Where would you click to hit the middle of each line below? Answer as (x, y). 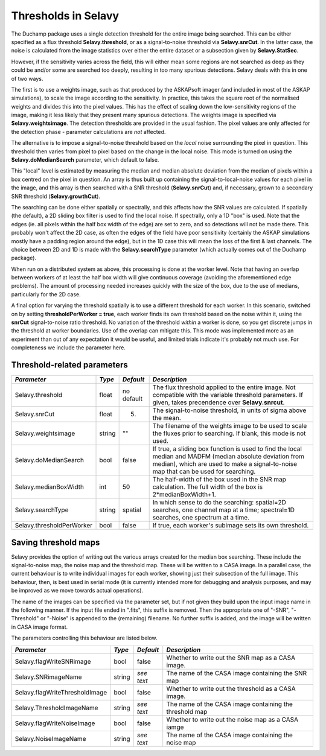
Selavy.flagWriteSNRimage (53, 661)
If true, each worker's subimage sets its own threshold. (231, 526)
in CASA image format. (40, 627)
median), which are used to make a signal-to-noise (225, 464)
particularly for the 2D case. (46, 294)
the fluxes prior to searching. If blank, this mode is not (229, 433)
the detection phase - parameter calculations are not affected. (88, 132)
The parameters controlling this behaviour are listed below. (84, 638)
